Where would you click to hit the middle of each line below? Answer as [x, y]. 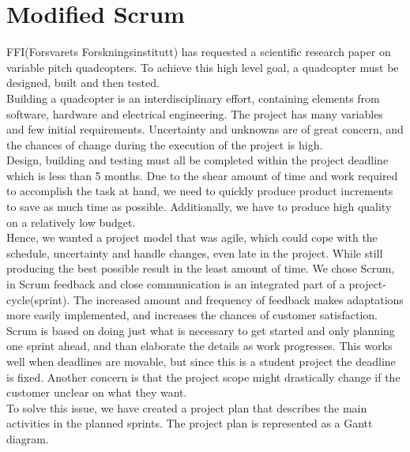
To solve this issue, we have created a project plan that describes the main [187, 407]
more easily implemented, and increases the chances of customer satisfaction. [192, 315]
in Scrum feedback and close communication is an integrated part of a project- [196, 284]
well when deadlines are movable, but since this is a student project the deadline [201, 361]
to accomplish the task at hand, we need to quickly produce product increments [200, 191]
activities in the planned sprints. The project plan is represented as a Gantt [190, 423]
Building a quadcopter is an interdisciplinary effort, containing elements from [193, 98]
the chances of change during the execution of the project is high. [165, 144]
